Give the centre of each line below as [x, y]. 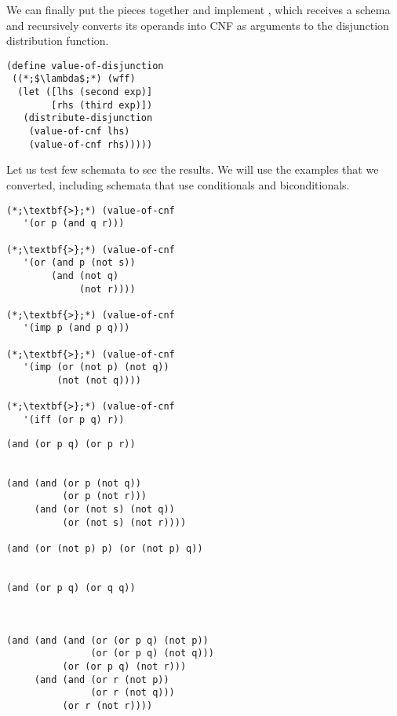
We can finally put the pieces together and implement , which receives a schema [198, 9]
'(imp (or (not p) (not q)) [96, 367]
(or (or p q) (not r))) [124, 666]
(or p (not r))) [104, 496]
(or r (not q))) [133, 693]
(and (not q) [85, 275]
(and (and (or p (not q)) [74, 483]
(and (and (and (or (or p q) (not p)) [107, 640]
